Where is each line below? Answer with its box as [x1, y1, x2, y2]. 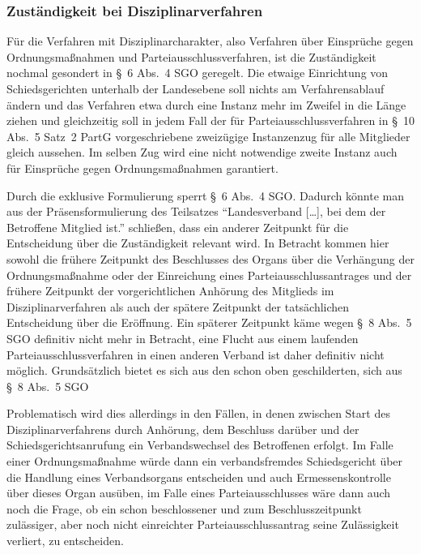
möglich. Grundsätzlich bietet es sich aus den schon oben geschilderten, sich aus [6, 362, 402, 379]
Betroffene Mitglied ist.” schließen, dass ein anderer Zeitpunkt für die [6, 218, 349, 235]
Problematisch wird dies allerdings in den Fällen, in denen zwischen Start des [6, 405, 390, 422]
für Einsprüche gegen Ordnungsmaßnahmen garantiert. [6, 159, 279, 176]
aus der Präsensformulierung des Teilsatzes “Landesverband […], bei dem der [6, 203, 386, 220]
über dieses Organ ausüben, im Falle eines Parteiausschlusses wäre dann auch [6, 484, 391, 501]
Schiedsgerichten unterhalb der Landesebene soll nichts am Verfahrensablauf [6, 80, 385, 97]
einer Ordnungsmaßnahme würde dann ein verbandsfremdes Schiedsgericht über [6, 453, 403, 470]
